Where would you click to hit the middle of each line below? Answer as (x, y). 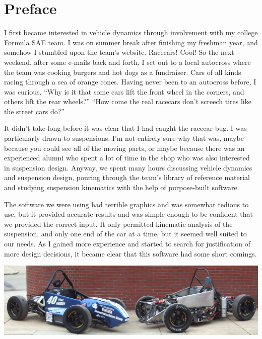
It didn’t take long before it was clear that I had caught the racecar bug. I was (125, 128)
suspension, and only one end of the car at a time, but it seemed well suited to (125, 234)
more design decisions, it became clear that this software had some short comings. (130, 253)
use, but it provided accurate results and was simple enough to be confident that (129, 214)
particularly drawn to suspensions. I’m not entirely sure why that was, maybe (124, 138)
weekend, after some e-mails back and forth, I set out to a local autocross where (127, 62)
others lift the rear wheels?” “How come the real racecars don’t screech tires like (128, 101)
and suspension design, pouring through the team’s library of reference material (127, 177)
